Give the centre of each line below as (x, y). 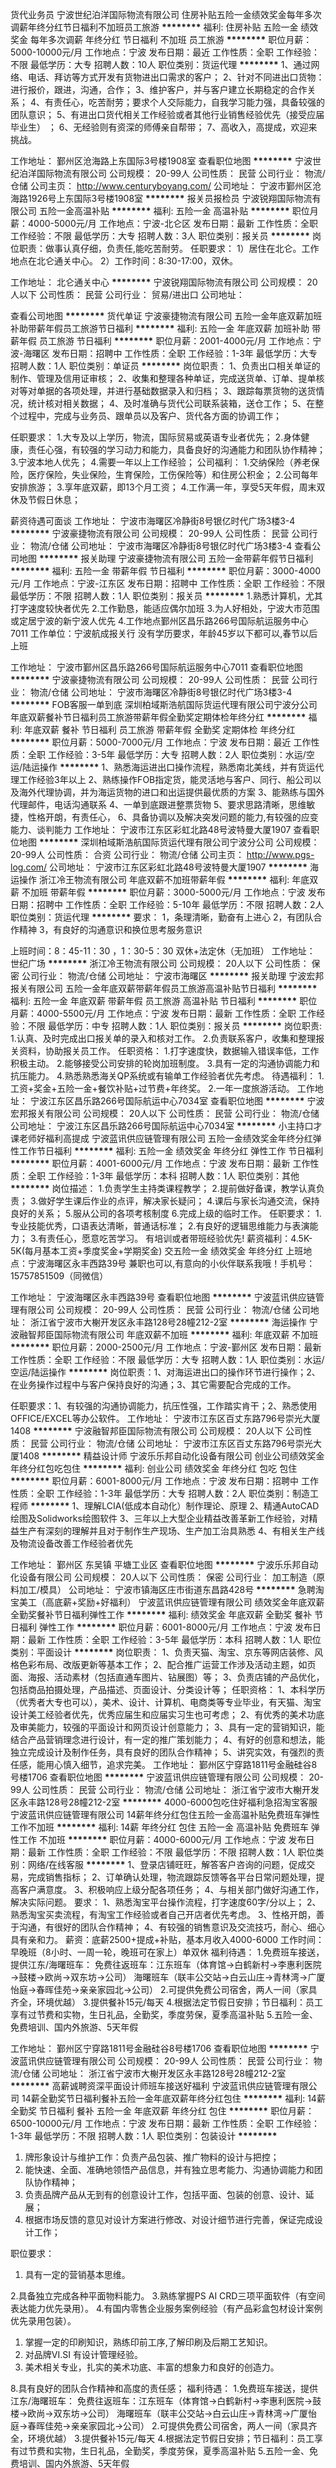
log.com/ (29, 867)
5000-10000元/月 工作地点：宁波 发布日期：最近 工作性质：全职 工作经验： (165, 52)
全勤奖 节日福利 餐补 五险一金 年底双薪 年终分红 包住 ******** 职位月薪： (162, 2111)
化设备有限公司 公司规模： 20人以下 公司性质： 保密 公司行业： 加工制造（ (163, 1577)
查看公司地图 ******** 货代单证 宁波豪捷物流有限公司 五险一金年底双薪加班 (166, 316)
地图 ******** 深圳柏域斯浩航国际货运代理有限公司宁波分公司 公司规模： (169, 842)
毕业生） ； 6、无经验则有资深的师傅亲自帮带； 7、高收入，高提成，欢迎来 (164, 127)
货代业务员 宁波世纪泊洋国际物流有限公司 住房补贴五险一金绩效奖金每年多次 (166, 14)
